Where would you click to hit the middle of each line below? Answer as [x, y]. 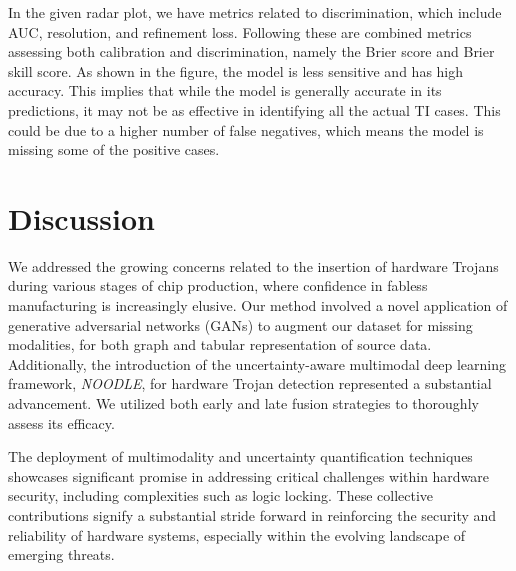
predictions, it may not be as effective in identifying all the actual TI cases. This [254, 109]
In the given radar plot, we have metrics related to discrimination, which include [255, 12]
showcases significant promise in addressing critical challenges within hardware [249, 475]
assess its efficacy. [61, 422]
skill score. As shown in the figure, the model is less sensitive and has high [236, 70]
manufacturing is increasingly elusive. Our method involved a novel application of [258, 305]
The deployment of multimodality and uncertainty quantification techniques [240, 456]
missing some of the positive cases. [114, 149]
